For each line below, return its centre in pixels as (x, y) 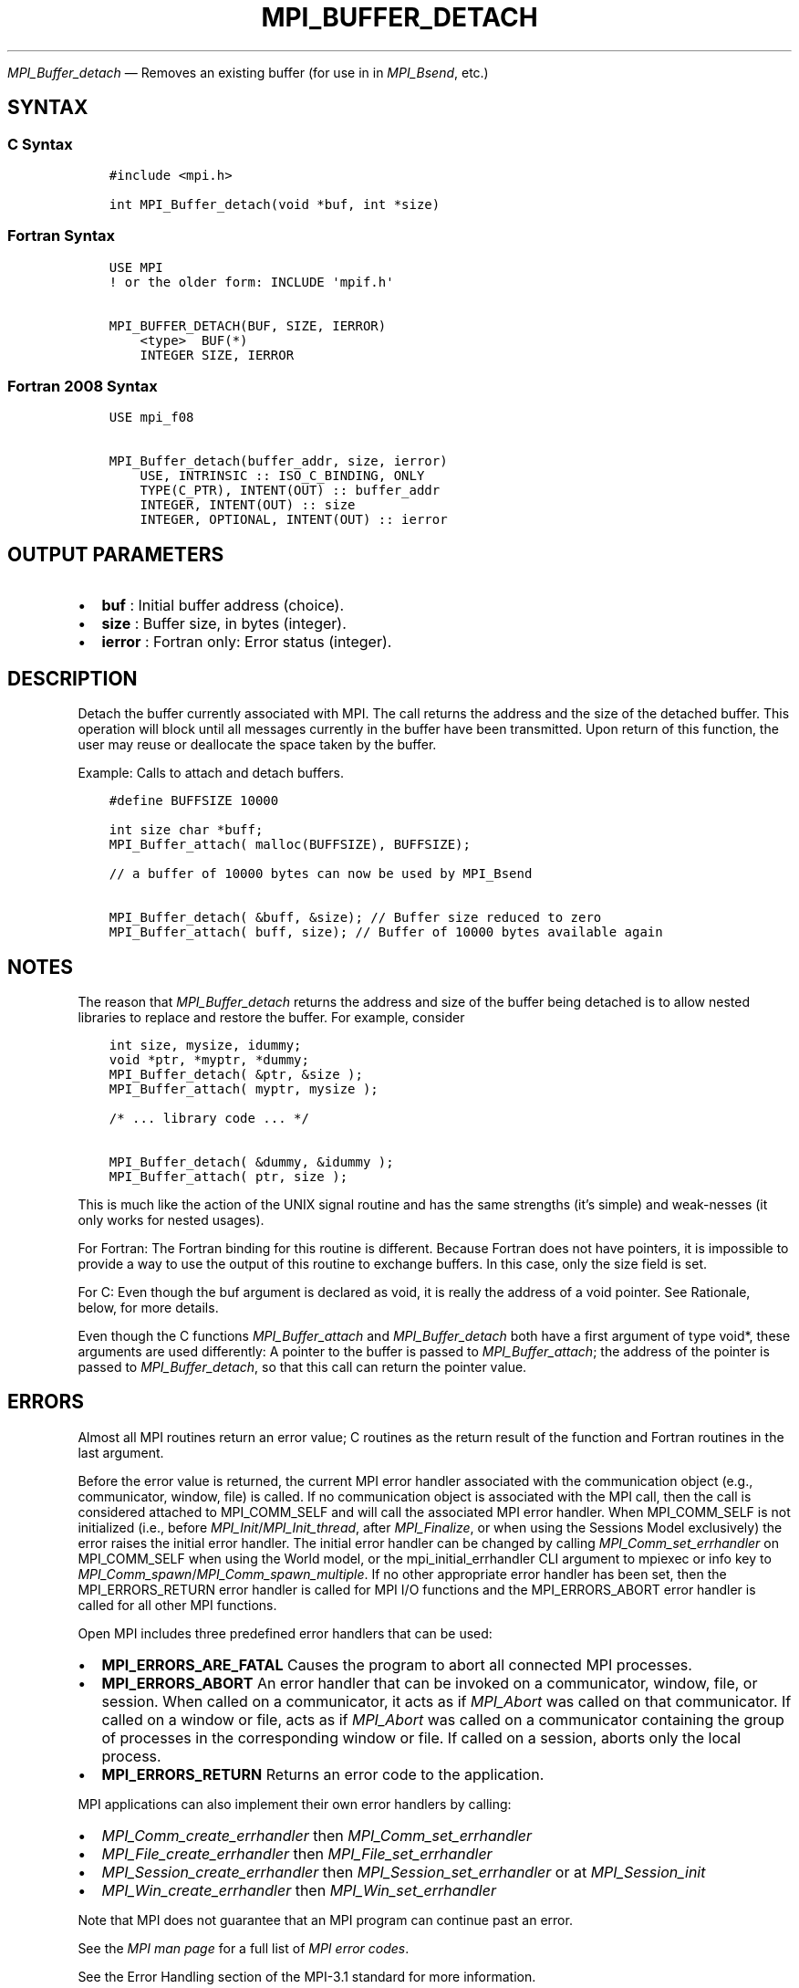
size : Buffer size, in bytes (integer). (224, 624)
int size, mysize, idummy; (205, 1045)
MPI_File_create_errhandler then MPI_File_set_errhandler (297, 1853)
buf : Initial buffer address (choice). (223, 606)
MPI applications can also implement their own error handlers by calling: (295, 1804)
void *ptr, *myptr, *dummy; (209, 1060)
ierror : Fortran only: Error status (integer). (247, 642)
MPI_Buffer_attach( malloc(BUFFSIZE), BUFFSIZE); (290, 845)
